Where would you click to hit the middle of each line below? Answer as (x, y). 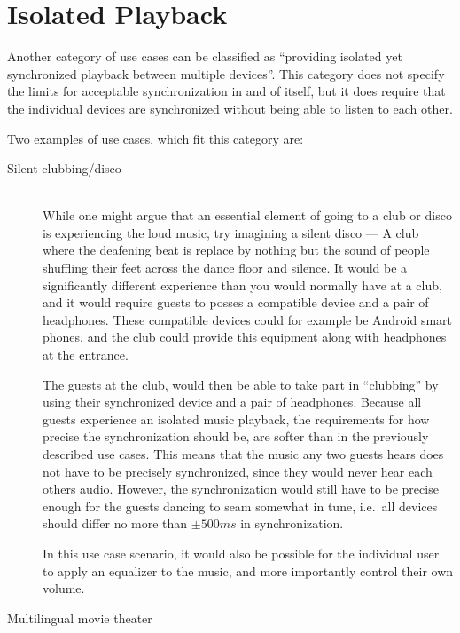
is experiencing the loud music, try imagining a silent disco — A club (231, 232)
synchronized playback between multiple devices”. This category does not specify (226, 73)
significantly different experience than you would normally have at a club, (242, 285)
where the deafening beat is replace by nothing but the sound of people (236, 250)
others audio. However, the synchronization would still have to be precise (241, 489)
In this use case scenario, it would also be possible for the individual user (241, 553)
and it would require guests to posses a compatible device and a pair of (236, 302)
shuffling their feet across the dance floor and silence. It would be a (225, 268)
